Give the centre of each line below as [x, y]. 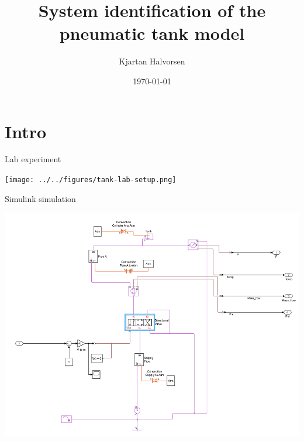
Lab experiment [33, 159]
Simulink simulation [40, 198]
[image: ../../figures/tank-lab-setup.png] [91, 180]
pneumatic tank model [152, 33]
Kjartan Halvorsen [152, 61]
